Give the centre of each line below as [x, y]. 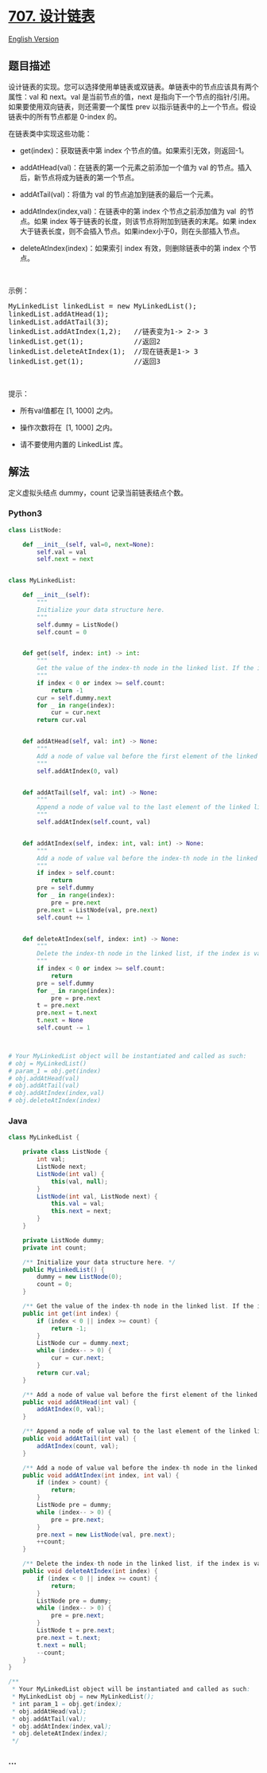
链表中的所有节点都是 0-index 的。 [65, 116]
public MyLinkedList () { [64, 1269]
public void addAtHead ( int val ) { [79, 1402]
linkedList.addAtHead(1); [59, 314]
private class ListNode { [66, 1152]
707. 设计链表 [52, 16]
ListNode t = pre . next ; [76, 1630]
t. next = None [60, 1021]
